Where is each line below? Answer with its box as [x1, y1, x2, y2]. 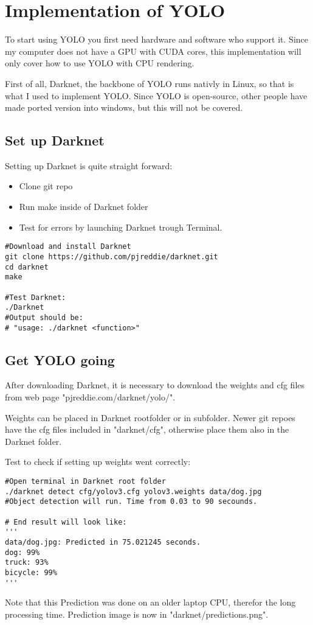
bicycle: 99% [5, 568, 57, 577]
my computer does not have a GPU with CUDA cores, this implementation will [5, 44, 301, 57]
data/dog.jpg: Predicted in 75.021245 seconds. [5, 537, 201, 546]
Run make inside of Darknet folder [19, 200, 148, 213]
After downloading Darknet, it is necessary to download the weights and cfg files [5, 379, 305, 391]
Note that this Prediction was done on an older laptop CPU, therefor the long [5, 596, 296, 609]
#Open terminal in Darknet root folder [5, 477, 166, 486]
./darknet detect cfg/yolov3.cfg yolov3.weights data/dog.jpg [5, 487, 262, 496]
